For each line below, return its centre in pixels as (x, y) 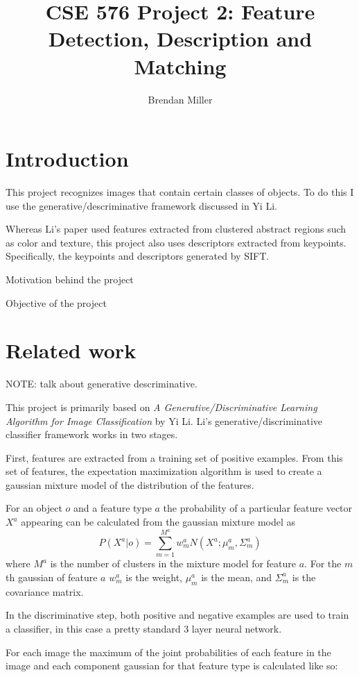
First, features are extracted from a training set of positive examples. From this (174, 457)
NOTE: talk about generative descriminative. (102, 384)
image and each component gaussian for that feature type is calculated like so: (172, 666)
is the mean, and (237, 577)
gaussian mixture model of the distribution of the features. (130, 484)
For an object (34, 508)
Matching (180, 66)
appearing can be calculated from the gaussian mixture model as (158, 522)
